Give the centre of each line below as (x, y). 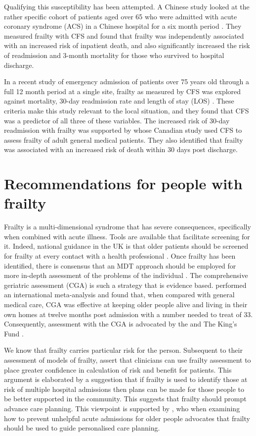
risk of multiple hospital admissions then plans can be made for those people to (124, 389)
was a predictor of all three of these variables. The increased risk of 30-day (117, 120)
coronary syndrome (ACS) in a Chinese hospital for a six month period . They (123, 26)
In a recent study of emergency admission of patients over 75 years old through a (127, 82)
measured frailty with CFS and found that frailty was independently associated (124, 35)
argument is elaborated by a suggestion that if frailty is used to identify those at (126, 379)
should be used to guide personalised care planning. (82, 428)
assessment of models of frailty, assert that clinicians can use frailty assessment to (128, 359)
